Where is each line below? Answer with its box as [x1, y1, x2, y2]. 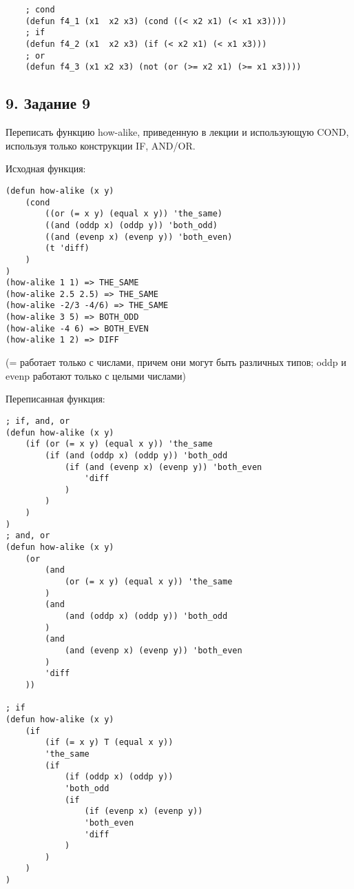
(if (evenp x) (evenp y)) [84, 806, 203, 817]
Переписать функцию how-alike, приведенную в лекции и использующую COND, [6, 125, 349, 139]
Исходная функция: [6, 161, 86, 176]
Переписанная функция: [6, 391, 105, 406]
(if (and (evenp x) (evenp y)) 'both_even [64, 462, 262, 472]
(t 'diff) [45, 243, 90, 254]
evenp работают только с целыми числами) [6, 368, 186, 382]
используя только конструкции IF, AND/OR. [6, 138, 196, 152]
